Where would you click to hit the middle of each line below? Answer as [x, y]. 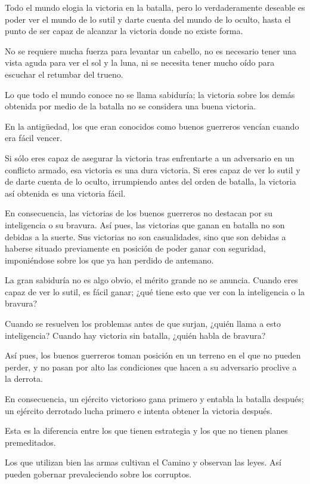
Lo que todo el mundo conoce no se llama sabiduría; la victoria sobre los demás [150, 94]
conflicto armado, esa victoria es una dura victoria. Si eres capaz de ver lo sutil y [153, 169]
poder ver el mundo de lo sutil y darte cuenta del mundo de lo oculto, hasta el [148, 19]
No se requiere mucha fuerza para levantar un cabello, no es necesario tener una [151, 50]
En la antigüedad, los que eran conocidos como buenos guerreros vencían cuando [152, 126]
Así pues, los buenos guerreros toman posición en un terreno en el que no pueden [153, 355]
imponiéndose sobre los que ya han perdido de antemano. [109, 260]
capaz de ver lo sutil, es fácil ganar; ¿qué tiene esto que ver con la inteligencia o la [155, 291]
